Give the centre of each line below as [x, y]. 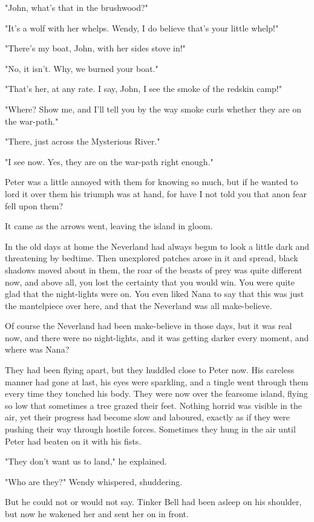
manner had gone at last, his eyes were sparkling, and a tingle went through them [157, 381]
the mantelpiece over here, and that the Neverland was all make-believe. [139, 305]
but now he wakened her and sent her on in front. [97, 514]
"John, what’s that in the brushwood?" [77, 7]
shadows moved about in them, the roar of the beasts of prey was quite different [154, 269]
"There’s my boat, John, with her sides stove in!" [95, 48]
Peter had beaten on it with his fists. [73, 441]
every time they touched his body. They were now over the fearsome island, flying [156, 393]
